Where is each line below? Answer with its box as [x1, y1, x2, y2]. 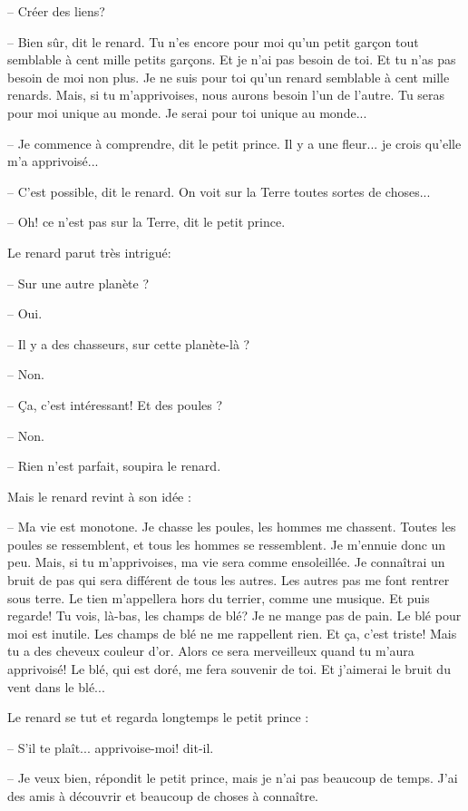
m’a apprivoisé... [7, 151, 99, 171]
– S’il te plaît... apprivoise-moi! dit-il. [7, 738, 214, 757]
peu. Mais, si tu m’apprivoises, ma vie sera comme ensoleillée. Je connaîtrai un [7, 552, 445, 572]
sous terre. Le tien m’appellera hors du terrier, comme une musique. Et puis [7, 588, 430, 607]
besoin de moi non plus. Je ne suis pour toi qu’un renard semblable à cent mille [7, 67, 450, 86]
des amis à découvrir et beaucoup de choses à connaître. [7, 787, 318, 805]
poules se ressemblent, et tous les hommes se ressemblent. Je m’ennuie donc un [7, 534, 446, 553]
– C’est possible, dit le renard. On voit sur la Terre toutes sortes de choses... [7, 181, 431, 200]
